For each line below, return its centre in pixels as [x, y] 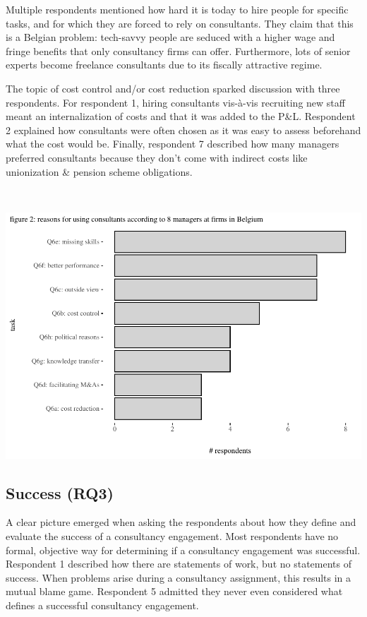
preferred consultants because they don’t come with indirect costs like [157, 157]
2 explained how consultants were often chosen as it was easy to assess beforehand [183, 130]
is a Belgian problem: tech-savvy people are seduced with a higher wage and [170, 37]
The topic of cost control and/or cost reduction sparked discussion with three [173, 88]
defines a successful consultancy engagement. [102, 605]
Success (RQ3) [60, 492]
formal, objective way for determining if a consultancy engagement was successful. [183, 550]
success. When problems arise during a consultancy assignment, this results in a [179, 577]
